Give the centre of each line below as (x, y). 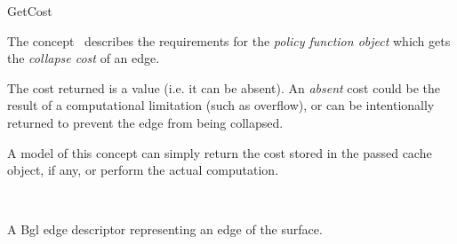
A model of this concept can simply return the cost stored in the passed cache (220, 152)
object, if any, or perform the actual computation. (143, 170)
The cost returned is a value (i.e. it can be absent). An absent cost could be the (224, 87)
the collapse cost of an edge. (84, 58)
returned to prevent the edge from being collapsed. (145, 122)
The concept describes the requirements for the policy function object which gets (229, 40)
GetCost (30, 11)
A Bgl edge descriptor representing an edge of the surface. (165, 229)
